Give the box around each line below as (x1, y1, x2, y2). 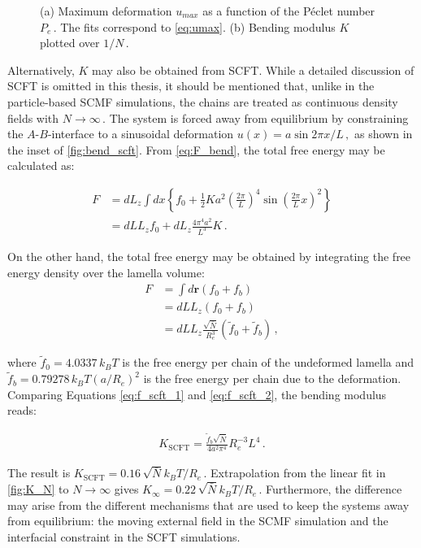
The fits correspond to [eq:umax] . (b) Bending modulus (60, 18, 336, 35)
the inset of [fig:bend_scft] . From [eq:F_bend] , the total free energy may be (7, 141, 385, 158)
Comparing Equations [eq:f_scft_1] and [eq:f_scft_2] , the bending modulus (7, 385, 387, 402)
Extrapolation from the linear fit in (210, 464, 386, 481)
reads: (7, 402, 37, 419)
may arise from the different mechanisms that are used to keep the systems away (7, 496, 410, 513)
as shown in (354, 125, 413, 142)
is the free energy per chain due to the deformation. (143, 370, 401, 387)
